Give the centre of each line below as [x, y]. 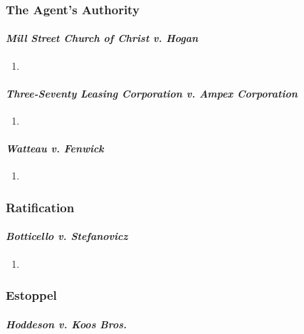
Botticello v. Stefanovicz [67, 236]
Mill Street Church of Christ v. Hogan [102, 38]
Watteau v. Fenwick [55, 148]
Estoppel [31, 295]
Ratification [40, 207]
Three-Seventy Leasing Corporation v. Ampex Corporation [152, 93]
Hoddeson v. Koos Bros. [66, 324]
